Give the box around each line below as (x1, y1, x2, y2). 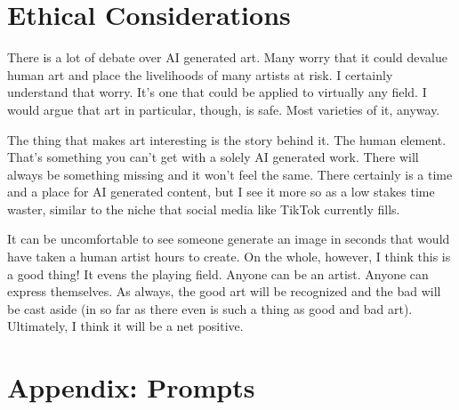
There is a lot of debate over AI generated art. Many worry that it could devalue (7, 48, 447, 67)
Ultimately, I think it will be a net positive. (7, 317, 244, 335)
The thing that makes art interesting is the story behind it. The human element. (7, 130, 447, 149)
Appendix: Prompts (7, 369, 255, 406)
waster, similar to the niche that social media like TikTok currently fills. (7, 199, 400, 218)
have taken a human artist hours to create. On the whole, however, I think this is (7, 247, 451, 266)
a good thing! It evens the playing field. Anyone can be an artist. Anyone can (7, 264, 429, 283)
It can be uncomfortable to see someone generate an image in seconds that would (7, 229, 450, 248)
